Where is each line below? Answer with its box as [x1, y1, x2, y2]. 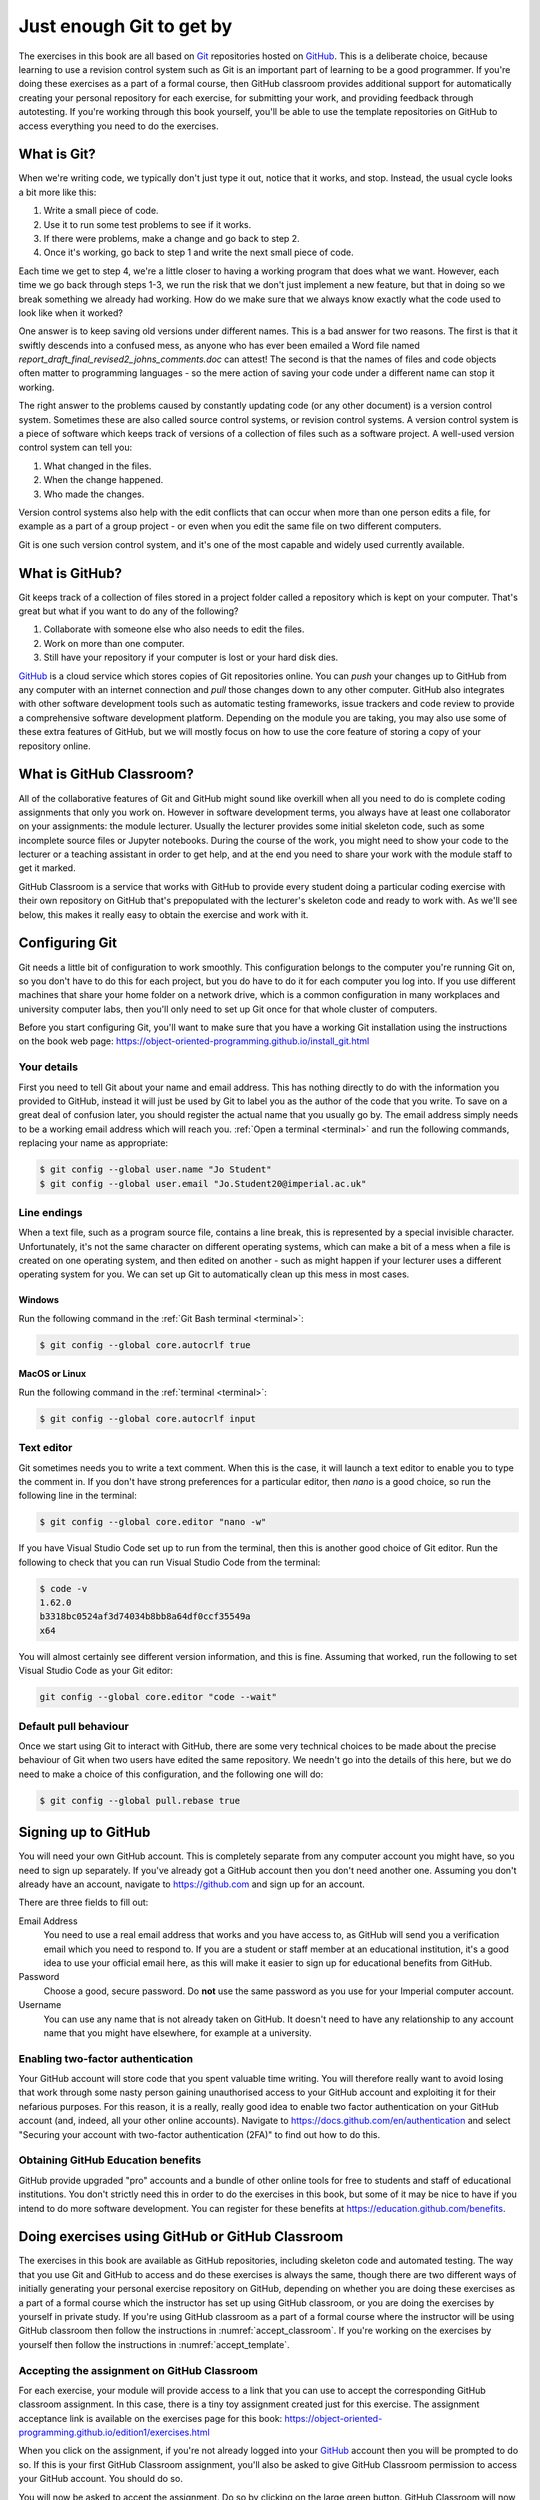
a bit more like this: [18, 186, 97, 198]
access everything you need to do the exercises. [18, 120, 219, 132]
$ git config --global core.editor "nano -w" [39, 1516, 267, 1528]
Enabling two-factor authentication [18, 2051, 194, 2065]
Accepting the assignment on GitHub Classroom [18, 2363, 259, 2377]
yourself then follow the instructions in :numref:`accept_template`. [18, 2338, 290, 2350]
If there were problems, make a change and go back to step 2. [43, 232, 300, 244]
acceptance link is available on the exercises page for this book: [18, 2412, 283, 2424]
